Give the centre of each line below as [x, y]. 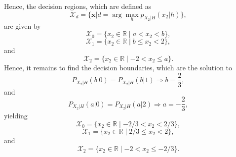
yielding [16, 116]
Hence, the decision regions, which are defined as [78, 6]
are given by [22, 26]
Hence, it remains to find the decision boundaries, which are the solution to [118, 67]
